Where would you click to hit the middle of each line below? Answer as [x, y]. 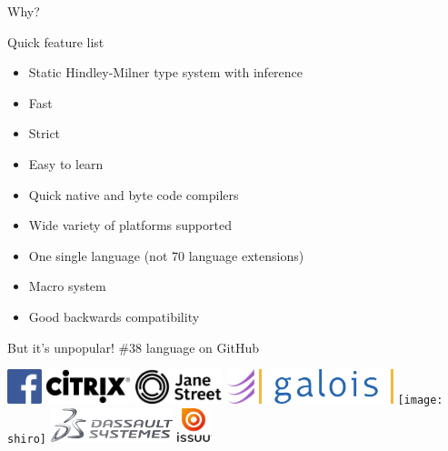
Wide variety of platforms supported [130, 225]
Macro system [67, 286]
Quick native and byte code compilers [134, 194]
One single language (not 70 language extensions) [166, 255]
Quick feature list [56, 41]
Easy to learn [66, 163]
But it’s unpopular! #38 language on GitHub [133, 347]
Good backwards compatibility [114, 316]
